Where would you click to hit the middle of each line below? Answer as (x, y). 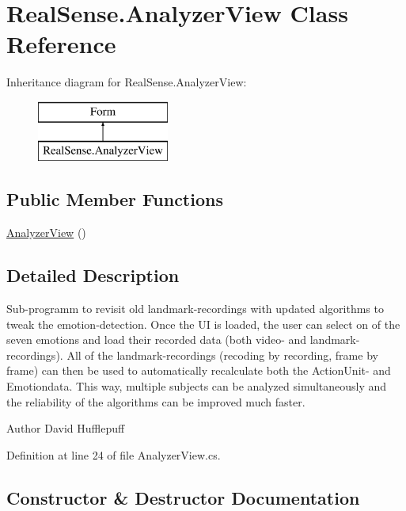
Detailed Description (93, 275)
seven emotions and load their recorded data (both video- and (157, 339)
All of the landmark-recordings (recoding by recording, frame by (222, 355)
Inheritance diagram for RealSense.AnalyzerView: (127, 82)
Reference (61, 44)
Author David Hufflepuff (66, 428)
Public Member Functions (115, 199)
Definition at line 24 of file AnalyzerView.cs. (114, 454)
